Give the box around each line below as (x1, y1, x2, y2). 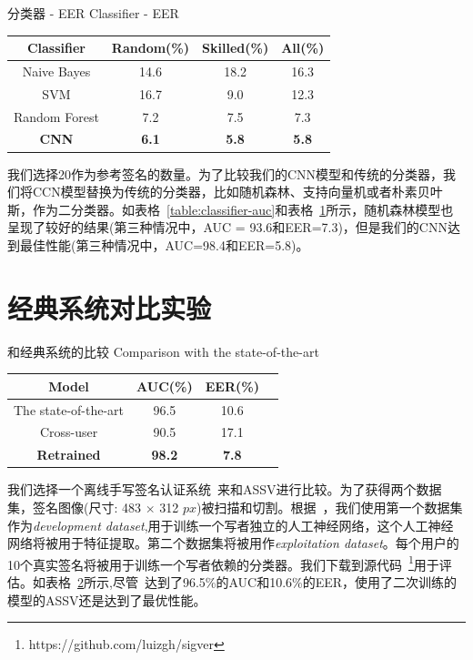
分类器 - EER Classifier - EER (7, 4, 179, 22)
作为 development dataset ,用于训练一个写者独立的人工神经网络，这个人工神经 (7, 515, 454, 534)
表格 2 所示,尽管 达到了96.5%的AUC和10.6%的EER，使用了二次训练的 (45, 573, 458, 591)
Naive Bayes (22, 61, 91, 80)
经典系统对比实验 (7, 289, 212, 326)
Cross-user (39, 422, 98, 442)
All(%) (281, 38, 325, 57)
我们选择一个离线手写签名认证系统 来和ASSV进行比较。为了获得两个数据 (7, 480, 442, 499)
